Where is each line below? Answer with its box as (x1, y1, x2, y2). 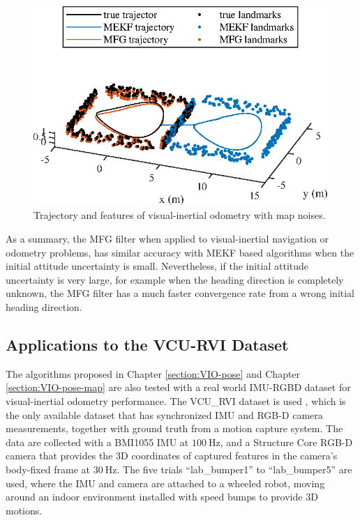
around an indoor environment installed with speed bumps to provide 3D (6, 489, 318, 504)
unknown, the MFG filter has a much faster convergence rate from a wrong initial (6, 286, 355, 300)
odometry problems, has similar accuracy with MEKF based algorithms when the (6, 245, 354, 259)
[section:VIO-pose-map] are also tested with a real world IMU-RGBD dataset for (6, 380, 351, 395)
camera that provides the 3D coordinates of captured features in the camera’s (6, 448, 338, 463)
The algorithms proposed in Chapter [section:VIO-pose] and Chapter (6, 366, 301, 381)
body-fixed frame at (6, 461, 91, 476)
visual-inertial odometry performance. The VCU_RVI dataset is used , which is (6, 393, 346, 408)
